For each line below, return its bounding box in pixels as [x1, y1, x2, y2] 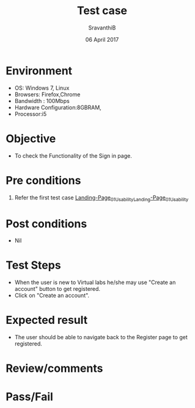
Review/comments [6, 361, 103, 375]
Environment [6, 64, 73, 77]
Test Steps [6, 258, 62, 272]
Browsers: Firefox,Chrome [14, 90, 81, 98]
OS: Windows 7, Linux [14, 84, 70, 91]
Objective [6, 131, 56, 145]
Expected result [6, 314, 88, 327]
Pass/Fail [6, 390, 53, 404]
